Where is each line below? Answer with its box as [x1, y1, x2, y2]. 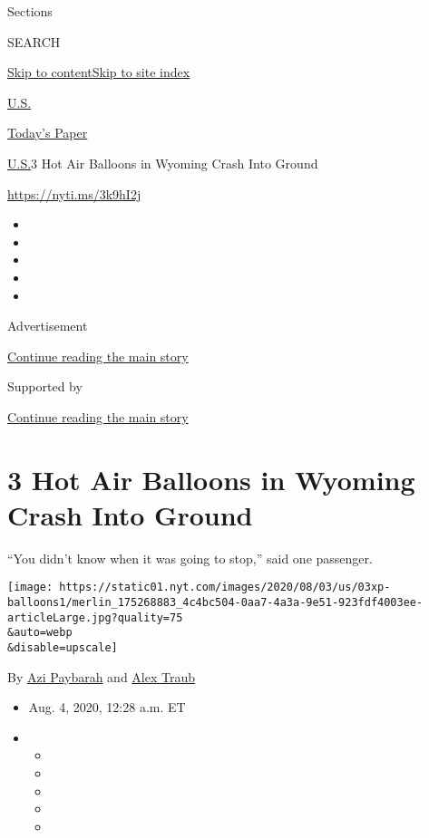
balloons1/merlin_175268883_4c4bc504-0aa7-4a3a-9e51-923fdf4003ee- [7, 596, 424, 610]
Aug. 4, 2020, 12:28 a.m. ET [28, 698, 186, 717]
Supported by [7, 377, 83, 396]
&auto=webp [7, 626, 73, 640]
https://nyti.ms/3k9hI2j [7, 184, 141, 203]
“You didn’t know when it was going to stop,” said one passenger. [7, 548, 373, 567]
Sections [7, 2, 53, 20]
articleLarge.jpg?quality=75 [7, 611, 183, 624]
